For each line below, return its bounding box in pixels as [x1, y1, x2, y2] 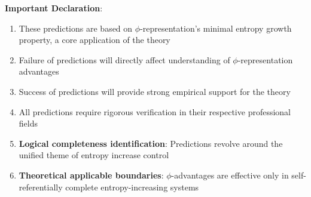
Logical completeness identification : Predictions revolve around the [19, 137, 283, 149]
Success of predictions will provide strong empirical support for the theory [19, 85, 291, 97]
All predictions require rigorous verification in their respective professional [19, 105, 291, 118]
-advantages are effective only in [171, 168, 289, 181]
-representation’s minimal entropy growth [140, 21, 292, 34]
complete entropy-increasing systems [65, 180, 199, 193]
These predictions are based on [19, 21, 133, 34]
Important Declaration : [5, 2, 103, 14]
